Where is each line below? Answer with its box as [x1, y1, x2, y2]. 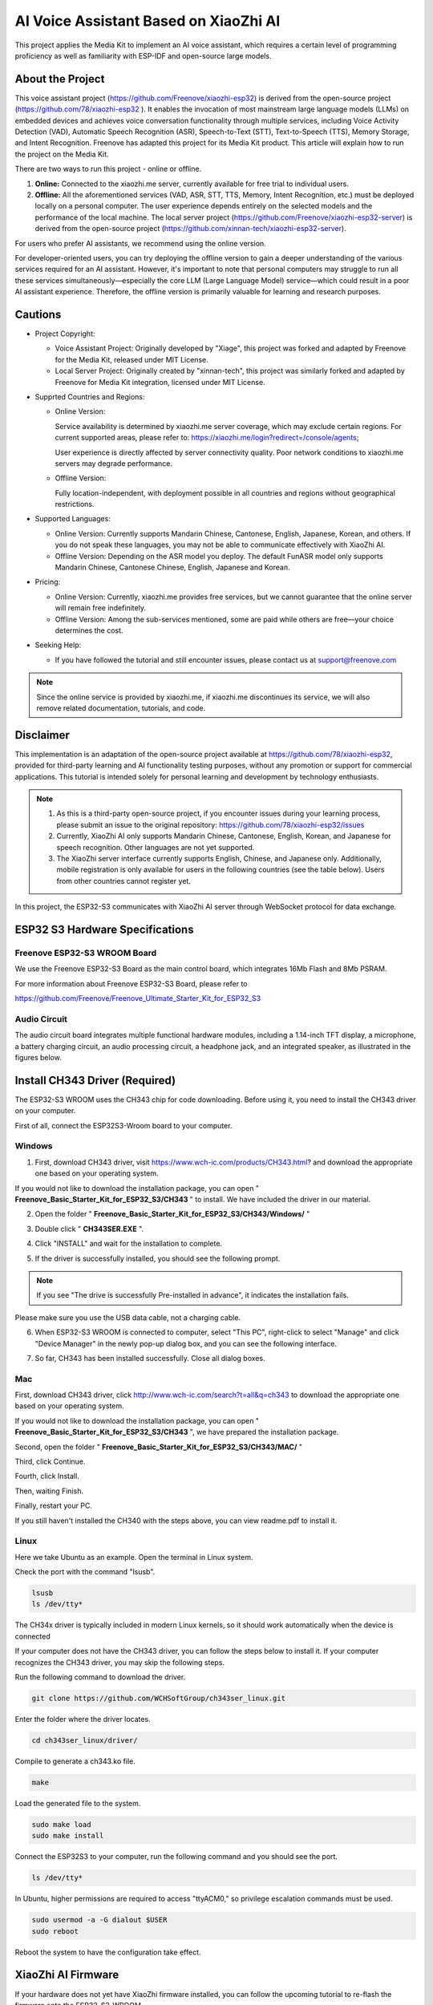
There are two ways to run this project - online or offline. [14, 164, 202, 174]
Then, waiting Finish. [14, 1486, 84, 1496]
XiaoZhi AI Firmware [14, 1968, 119, 1982]
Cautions [14, 307, 62, 321]
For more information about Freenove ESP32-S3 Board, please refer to [14, 978, 248, 988]
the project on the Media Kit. [14, 149, 109, 159]
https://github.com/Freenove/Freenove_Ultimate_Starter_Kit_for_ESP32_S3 [14, 994, 261, 1003]
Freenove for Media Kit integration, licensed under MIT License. [55, 377, 265, 387]
